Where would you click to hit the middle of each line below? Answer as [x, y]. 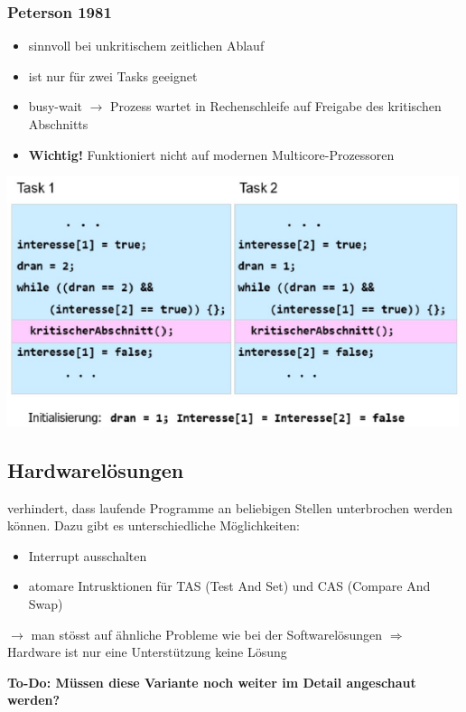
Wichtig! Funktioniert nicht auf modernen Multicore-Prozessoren [211, 154]
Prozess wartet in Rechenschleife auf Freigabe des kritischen [276, 106]
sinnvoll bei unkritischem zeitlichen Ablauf [146, 46]
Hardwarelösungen [96, 469]
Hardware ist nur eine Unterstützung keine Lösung [147, 652]
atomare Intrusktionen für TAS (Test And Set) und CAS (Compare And [229, 586]
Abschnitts [58, 124]
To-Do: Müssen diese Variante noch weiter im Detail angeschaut [212, 682]
